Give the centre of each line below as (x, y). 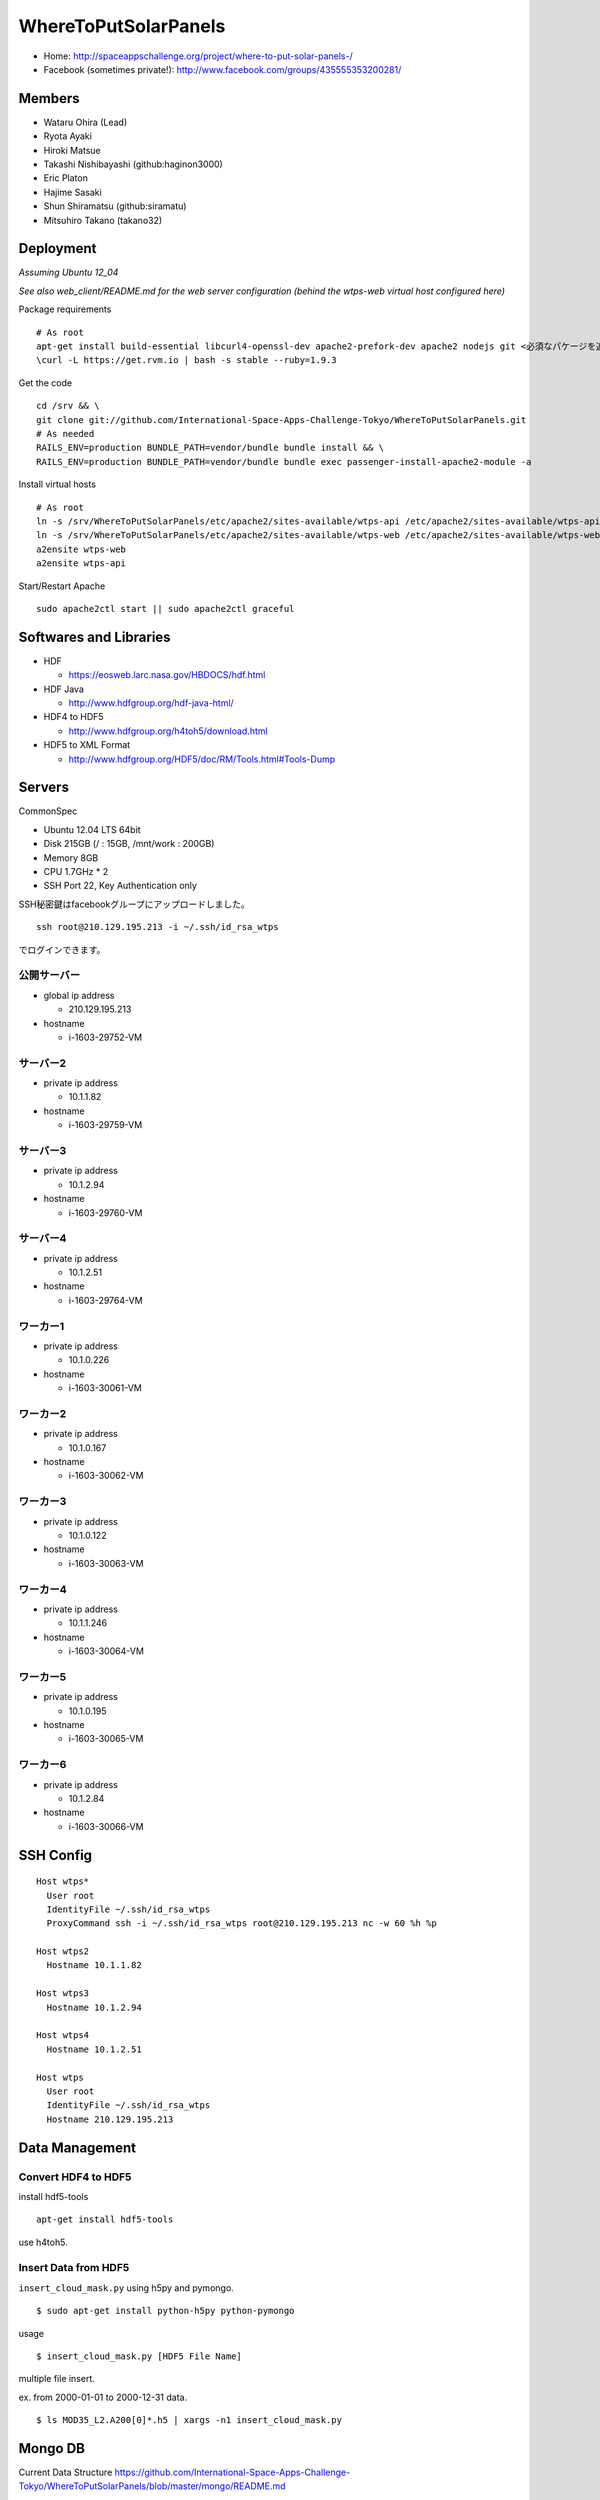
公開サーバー (49, 975)
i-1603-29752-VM (105, 1037)
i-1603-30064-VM (106, 1651)
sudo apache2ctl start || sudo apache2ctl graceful (165, 608)
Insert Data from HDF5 (74, 2268)
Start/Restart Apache (62, 586)
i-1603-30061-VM (105, 1388)
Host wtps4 (63, 2035)
